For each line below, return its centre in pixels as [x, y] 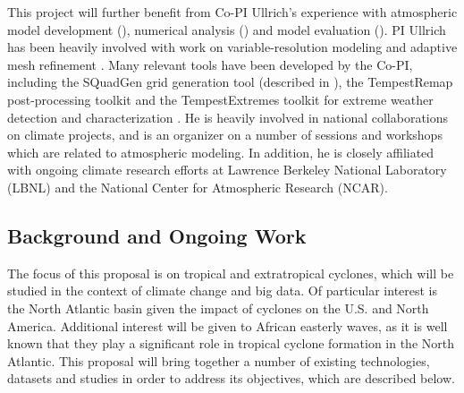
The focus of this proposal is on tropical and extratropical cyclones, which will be [231, 273]
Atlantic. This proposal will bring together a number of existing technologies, [219, 360]
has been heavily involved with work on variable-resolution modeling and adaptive [232, 47]
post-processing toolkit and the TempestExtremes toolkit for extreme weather [220, 99]
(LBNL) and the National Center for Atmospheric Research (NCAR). [198, 187]
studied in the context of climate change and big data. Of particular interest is [223, 290]
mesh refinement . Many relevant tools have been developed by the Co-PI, [210, 64]
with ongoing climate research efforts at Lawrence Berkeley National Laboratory [227, 170]
